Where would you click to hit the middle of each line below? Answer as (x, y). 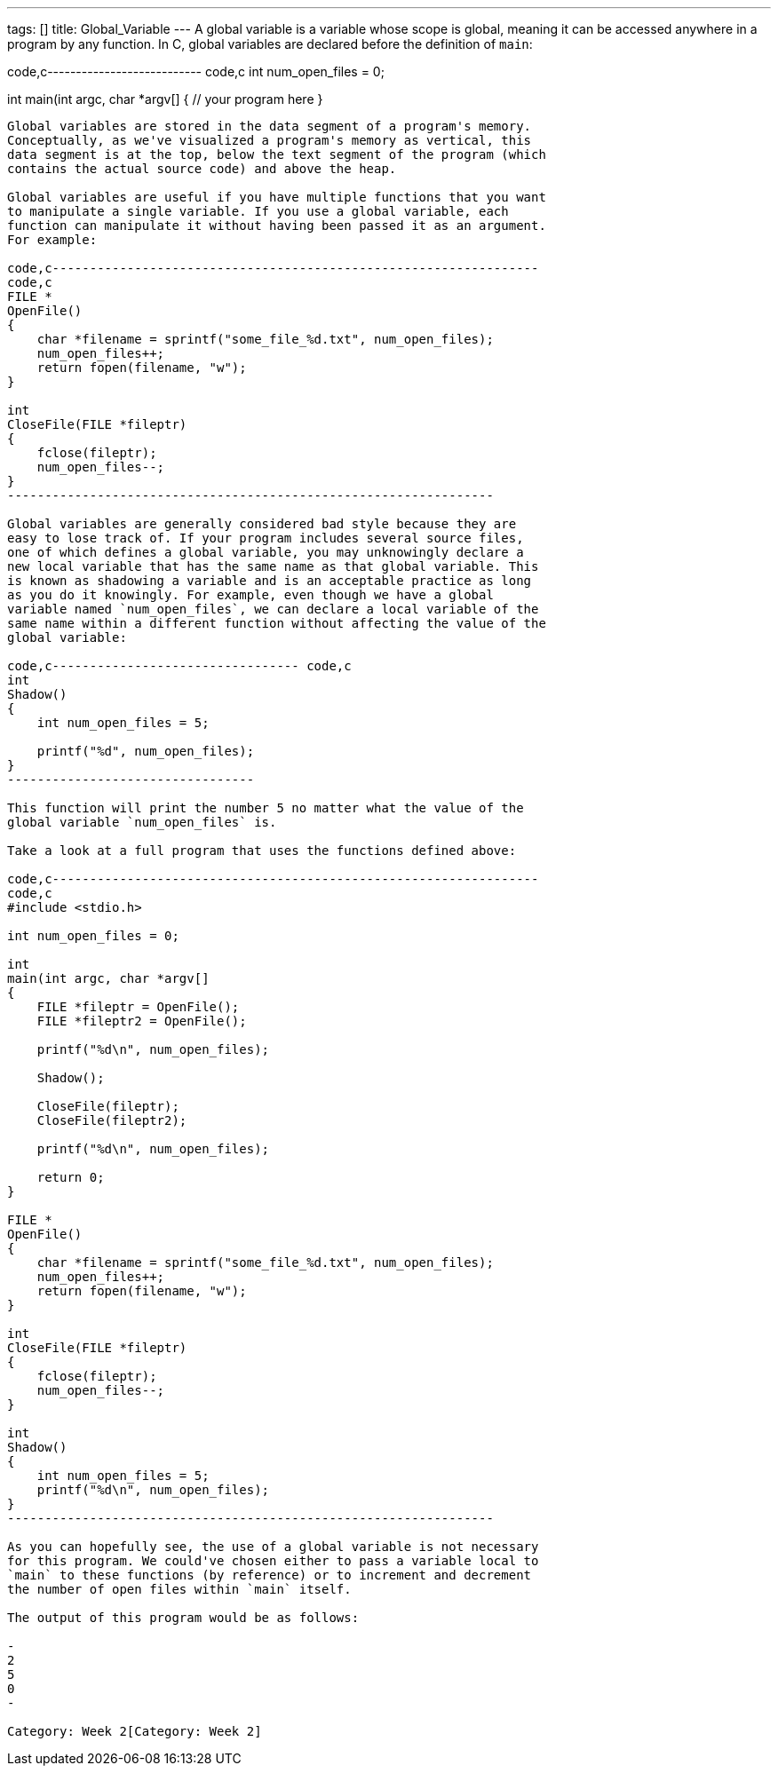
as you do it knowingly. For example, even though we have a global (250, 595)
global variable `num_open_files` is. (142, 822)
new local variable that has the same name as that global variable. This (273, 566)
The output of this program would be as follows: (183, 1618)
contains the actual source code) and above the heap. (202, 169)
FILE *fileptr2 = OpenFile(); (142, 1021)
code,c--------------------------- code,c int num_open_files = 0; (196, 71)
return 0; (71, 1177)
